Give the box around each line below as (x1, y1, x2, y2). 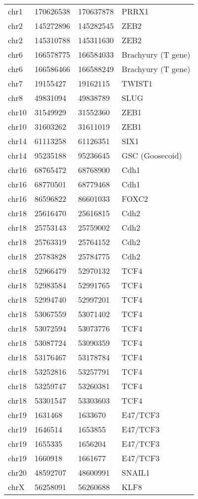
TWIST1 (121, 78, 153, 89)
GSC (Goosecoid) (121, 150, 182, 161)
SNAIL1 (121, 467, 150, 478)
